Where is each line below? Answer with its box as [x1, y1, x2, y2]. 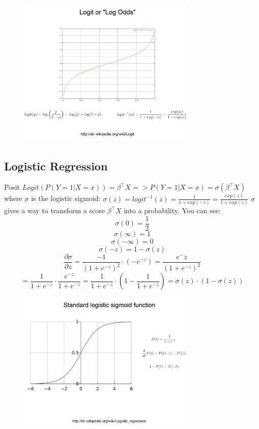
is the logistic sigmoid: [31, 193, 101, 204]
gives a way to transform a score [4, 205, 105, 216]
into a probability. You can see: [124, 205, 221, 216]
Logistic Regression [4, 158, 108, 173]
